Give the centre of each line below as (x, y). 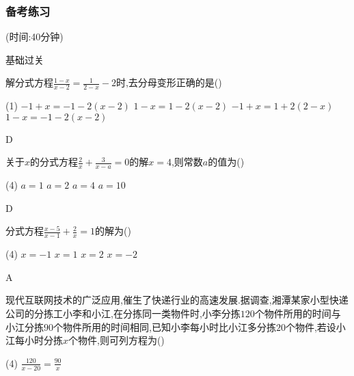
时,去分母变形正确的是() (169, 82)
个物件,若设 (311, 326)
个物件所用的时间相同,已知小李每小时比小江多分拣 (165, 326)
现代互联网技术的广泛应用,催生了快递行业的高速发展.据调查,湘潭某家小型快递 (177, 300)
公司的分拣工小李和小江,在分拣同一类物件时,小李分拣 (123, 313)
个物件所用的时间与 (298, 313)
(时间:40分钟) (35, 37)
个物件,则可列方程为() (117, 340)
